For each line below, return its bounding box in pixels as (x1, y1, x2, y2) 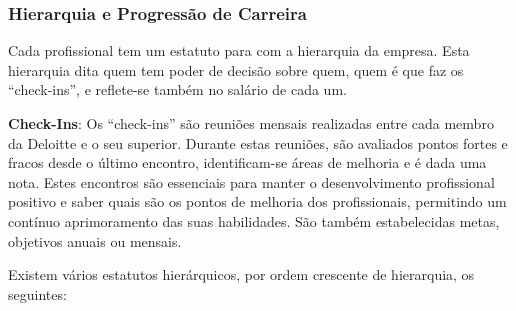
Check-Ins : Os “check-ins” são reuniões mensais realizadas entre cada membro (8, 113, 494, 133)
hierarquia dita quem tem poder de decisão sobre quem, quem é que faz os (8, 59, 464, 80)
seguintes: (8, 283, 67, 304)
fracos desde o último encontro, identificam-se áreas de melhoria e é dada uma (8, 152, 487, 173)
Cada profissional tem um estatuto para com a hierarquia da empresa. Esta (8, 40, 470, 61)
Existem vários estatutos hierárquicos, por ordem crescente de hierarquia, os (8, 264, 475, 285)
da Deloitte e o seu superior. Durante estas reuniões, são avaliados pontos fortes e (8, 132, 508, 153)
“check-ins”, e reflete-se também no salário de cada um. (8, 79, 347, 100)
